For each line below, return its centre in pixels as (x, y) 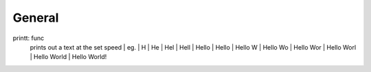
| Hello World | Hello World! (68, 57)
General (36, 18)
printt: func (29, 38)
